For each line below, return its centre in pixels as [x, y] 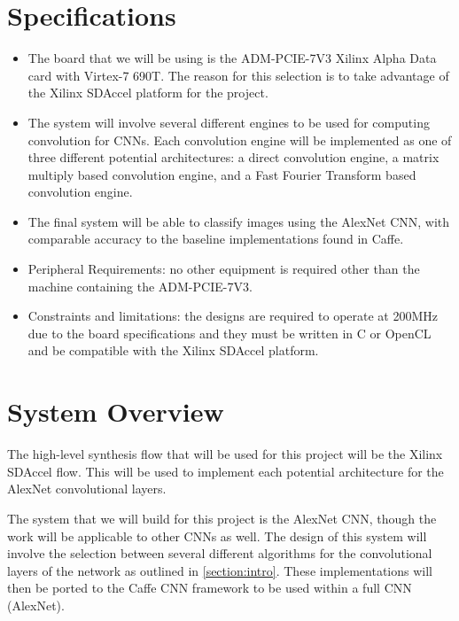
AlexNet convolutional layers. [87, 489]
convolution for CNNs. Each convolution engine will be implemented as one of [240, 140]
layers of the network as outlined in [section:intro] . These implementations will [220, 570]
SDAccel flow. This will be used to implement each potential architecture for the [226, 471]
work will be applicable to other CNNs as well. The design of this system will [217, 536]
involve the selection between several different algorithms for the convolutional [220, 553]
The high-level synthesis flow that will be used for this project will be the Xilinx [225, 454]
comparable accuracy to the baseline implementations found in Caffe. [216, 239]
